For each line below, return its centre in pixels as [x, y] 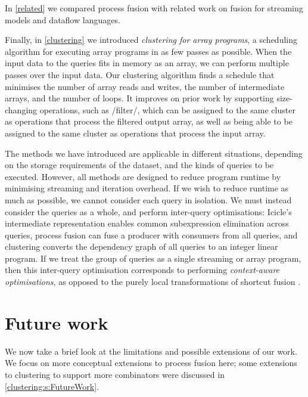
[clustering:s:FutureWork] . [52, 386]
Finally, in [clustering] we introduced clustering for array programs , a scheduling [151, 40]
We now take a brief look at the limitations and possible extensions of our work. [151, 351]
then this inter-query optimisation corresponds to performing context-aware [142, 270]
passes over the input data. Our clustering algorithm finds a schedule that [140, 74]
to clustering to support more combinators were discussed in [115, 374]
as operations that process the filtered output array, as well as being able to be [149, 121]
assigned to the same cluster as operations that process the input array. [135, 133]
